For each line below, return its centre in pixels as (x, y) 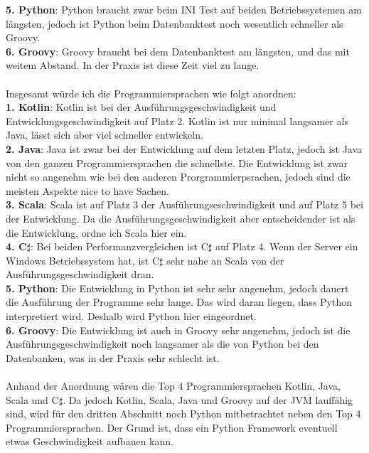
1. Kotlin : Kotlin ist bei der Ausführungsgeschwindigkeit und (141, 107)
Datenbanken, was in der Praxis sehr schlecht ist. (113, 357)
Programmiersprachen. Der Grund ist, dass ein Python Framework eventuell (172, 427)
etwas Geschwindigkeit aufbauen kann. (90, 441)
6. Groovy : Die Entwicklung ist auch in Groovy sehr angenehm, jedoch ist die (178, 330)
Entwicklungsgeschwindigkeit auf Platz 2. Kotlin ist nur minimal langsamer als (177, 121)
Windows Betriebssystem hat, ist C (83, 260)
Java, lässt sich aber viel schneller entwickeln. (105, 135)
